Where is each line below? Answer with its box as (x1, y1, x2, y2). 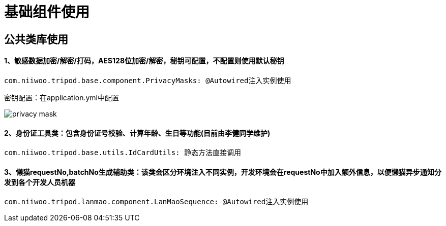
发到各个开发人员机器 (4, 177, 75, 186)
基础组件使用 (4, 4, 90, 21)
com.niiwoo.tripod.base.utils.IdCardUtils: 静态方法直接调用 (4, 148, 242, 157)
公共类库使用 (4, 32, 68, 46)
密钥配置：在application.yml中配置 (4, 93, 119, 102)
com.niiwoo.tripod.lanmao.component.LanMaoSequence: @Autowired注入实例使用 (4, 198, 309, 206)
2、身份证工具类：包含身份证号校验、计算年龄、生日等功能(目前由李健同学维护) (4, 128, 271, 137)
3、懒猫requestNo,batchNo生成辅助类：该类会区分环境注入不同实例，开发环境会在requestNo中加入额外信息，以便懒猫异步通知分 (4, 167, 441, 176)
